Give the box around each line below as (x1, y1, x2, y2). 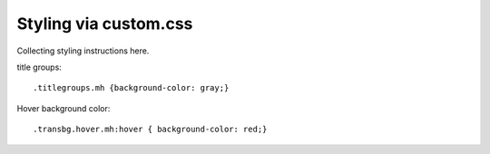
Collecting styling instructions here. (16, 45, 150, 56)
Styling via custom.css (16, 14, 193, 34)
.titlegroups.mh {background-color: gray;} (33, 82, 230, 93)
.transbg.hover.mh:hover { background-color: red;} (33, 124, 268, 135)
